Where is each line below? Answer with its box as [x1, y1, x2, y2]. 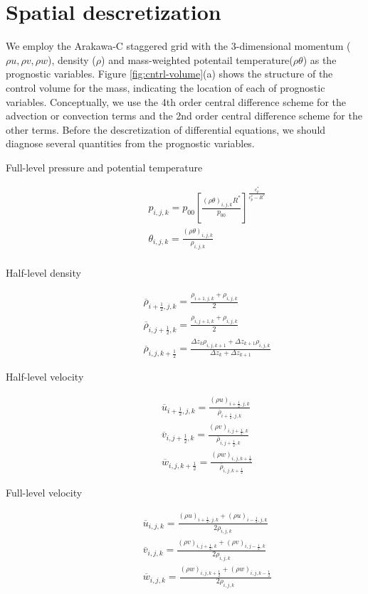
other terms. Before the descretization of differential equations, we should [6, 122, 326, 137]
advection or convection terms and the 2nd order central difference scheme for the [6, 108, 362, 123]
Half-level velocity [6, 369, 84, 384]
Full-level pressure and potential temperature [6, 159, 203, 174]
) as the [303, 52, 337, 67]
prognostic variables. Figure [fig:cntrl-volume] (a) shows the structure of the [6, 66, 333, 81]
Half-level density [6, 265, 81, 280]
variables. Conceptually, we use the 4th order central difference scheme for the [6, 94, 346, 109]
